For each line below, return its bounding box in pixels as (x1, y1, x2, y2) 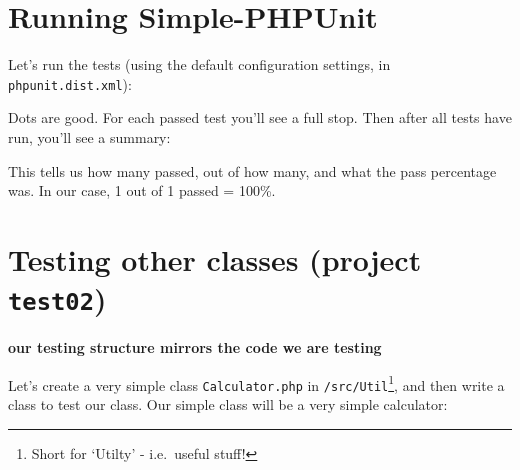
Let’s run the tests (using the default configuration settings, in (8, 54, 391, 75)
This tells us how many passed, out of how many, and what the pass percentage (8, 160, 497, 181)
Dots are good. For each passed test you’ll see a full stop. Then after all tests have (8, 107, 512, 128)
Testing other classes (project (8, 238, 422, 279)
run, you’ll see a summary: (8, 126, 171, 147)
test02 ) (8, 278, 107, 319)
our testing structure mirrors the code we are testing (8, 337, 382, 358)
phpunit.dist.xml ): (8, 73, 132, 94)
